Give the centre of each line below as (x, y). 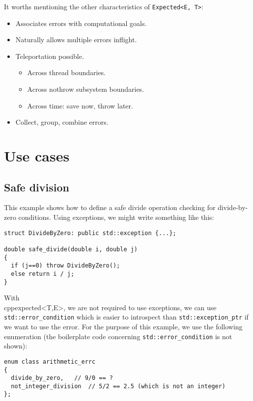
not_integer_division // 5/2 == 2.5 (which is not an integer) (118, 386)
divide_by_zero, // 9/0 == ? (62, 378)
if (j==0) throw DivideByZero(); (66, 266)
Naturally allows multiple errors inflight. (76, 40)
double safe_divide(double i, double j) (71, 249)
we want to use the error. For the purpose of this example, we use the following (123, 327)
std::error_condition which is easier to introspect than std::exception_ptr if (126, 317)
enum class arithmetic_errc (50, 361)
